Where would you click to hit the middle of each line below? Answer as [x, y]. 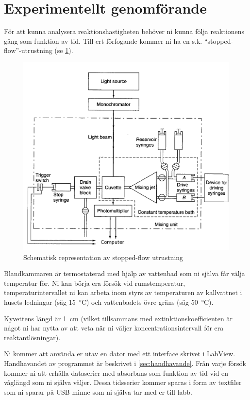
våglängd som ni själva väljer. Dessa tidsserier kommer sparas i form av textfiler [123, 382]
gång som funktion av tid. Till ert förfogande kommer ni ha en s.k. [103, 41]
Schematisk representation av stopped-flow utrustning [103, 257]
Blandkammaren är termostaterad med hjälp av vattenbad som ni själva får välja [125, 273]
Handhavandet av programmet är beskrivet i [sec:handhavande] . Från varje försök [125, 363]
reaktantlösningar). [32, 337]
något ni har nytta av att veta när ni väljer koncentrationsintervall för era [114, 328]
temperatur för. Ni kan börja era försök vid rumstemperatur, [95, 283]
